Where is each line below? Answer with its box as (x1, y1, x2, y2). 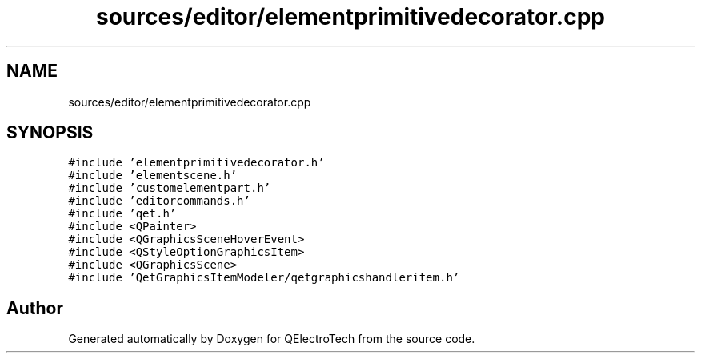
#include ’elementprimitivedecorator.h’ (68, 156, 325, 170)
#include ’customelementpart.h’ (68, 181, 271, 195)
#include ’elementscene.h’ (68, 169, 238, 182)
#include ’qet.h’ (68, 207, 177, 221)
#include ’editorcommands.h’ (68, 194, 250, 208)
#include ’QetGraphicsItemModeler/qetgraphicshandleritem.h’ (68, 271, 460, 285)
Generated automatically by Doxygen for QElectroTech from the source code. (68, 332, 475, 346)
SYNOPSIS (6, 122, 94, 143)
